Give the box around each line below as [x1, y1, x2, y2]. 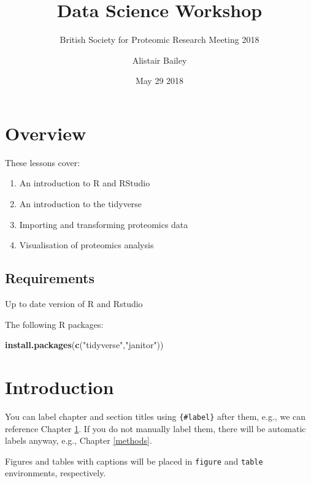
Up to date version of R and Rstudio [5, 297, 143, 310]
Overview [5, 120, 86, 145]
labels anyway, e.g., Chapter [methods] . [5, 434, 152, 447]
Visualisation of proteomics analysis [19, 238, 154, 251]
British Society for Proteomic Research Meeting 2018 [60, 33, 259, 46]
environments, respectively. [5, 466, 106, 479]
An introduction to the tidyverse [19, 197, 142, 210]
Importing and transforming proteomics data [19, 218, 188, 230]
